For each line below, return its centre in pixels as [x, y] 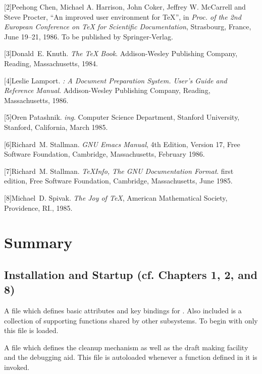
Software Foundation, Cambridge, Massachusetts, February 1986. [104, 154]
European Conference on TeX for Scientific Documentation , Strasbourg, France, [128, 27]
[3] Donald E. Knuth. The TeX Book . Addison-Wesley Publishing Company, [121, 53]
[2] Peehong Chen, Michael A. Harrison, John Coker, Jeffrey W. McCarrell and [125, 7]
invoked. [17, 367]
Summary [38, 242]
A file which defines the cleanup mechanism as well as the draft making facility [126, 347]
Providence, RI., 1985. [38, 207]
